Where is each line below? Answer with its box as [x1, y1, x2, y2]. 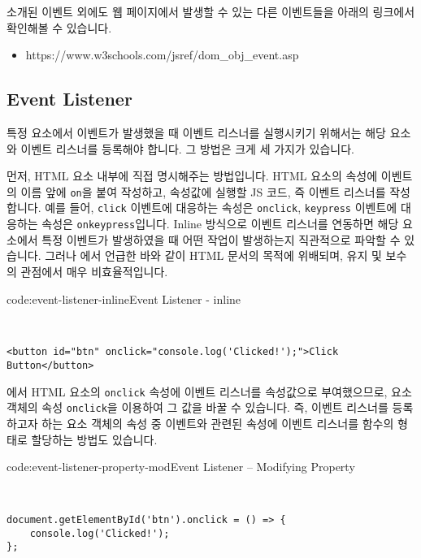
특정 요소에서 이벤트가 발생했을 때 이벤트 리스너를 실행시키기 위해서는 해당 [7, 123, 386, 141]
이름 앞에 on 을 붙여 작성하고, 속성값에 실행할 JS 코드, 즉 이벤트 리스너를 [20, 183, 386, 200]
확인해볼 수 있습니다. [7, 19, 112, 36]
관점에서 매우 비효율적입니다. [20, 262, 168, 279]
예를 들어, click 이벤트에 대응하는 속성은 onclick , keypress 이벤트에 [45, 199, 397, 216]
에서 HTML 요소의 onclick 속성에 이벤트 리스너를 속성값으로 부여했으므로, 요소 [7, 383, 412, 400]
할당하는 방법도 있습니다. [31, 430, 158, 448]
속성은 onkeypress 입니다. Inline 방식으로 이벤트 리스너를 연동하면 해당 [41, 215, 399, 232]
